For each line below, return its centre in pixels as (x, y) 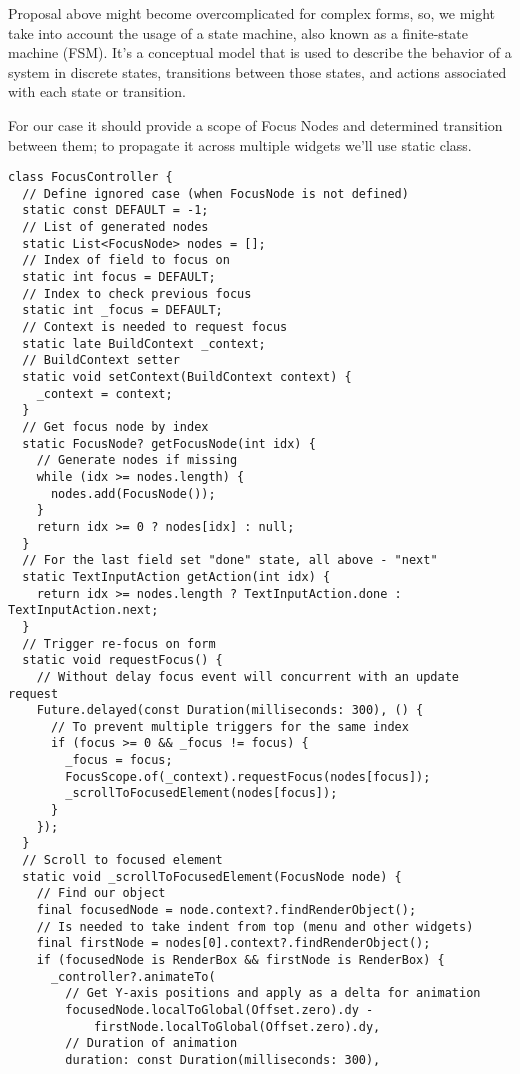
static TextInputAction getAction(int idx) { (176, 576)
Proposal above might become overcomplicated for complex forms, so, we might (252, 13)
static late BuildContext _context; (144, 343)
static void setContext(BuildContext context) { (187, 377)
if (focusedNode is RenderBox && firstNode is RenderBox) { (240, 960)
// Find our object (101, 893)
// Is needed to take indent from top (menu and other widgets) (255, 926)
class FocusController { (90, 177)
